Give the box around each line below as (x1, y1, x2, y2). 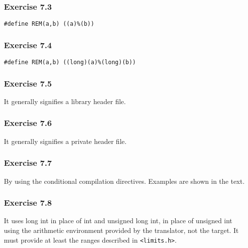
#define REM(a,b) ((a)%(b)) (4, 20, 95, 28)
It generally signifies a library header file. (4, 96, 126, 106)
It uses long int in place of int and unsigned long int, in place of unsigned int (4, 215, 232, 226)
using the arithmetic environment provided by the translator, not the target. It (4, 225, 239, 235)
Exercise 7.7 (4, 157, 52, 169)
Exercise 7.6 (4, 117, 52, 129)
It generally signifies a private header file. (4, 136, 127, 146)
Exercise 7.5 (4, 77, 52, 89)
